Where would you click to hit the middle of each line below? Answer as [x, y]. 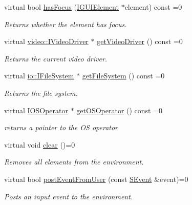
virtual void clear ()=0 [40, 144]
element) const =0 [153, 7]
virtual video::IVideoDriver [46, 41]
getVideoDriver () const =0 [140, 41]
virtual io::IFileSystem [39, 76]
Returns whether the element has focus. [66, 24]
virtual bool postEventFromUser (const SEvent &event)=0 [96, 179]
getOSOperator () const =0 [120, 110]
